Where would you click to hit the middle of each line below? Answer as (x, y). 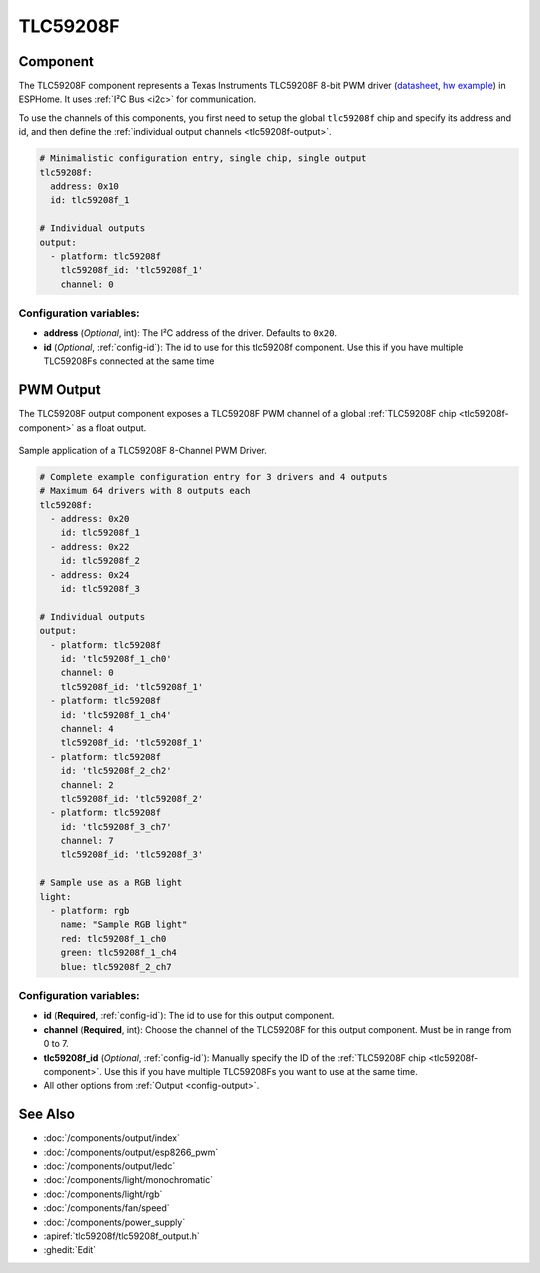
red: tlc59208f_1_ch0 (113, 938)
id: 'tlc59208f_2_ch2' (116, 771)
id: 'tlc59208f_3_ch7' (116, 826)
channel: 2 (87, 784)
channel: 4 (87, 728)
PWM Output (59, 390)
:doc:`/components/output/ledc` (109, 1166)
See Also (46, 1114)
